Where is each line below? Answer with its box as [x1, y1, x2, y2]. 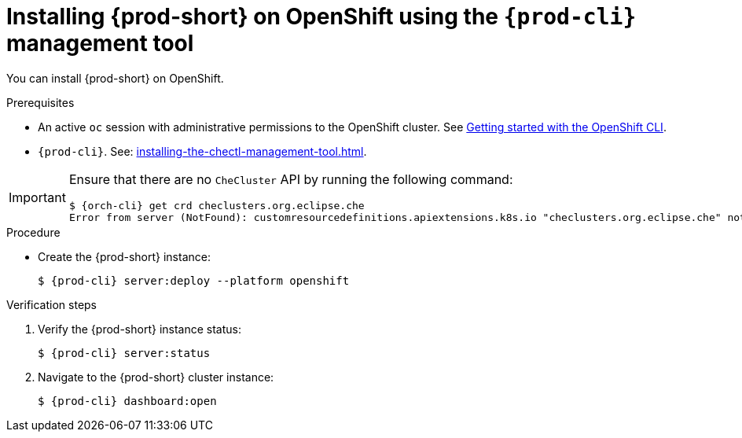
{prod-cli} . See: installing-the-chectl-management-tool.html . [38, 144, 367, 158]
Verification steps [6, 297, 97, 311]
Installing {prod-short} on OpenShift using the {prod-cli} [6, 3, 637, 30]
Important [9, 189, 66, 205]
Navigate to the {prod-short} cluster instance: [38, 370, 274, 384]
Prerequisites [6, 95, 75, 109]
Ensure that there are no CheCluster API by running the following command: [68, 171, 513, 187]
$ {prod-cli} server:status [38, 346, 211, 359]
